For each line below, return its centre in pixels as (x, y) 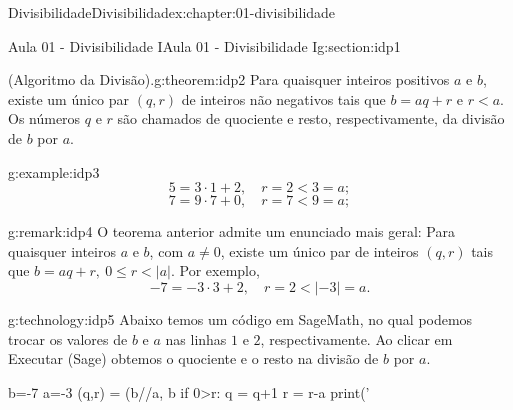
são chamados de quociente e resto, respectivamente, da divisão (311, 118)
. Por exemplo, (215, 270)
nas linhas (196, 338)
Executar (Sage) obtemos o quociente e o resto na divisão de (193, 358)
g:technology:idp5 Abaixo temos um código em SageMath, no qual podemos (240, 318)
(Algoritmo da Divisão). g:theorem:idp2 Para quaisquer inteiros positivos (229, 79)
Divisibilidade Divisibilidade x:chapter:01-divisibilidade (172, 12)
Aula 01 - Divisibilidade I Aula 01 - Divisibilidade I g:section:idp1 (204, 45)
